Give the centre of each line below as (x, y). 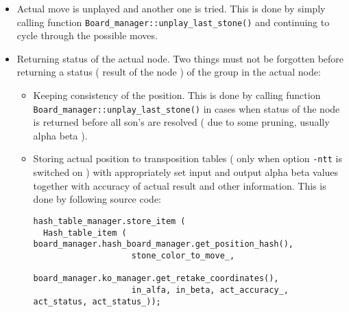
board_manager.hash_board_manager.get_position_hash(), (164, 244)
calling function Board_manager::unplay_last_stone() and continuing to (173, 22)
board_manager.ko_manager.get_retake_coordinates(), (156, 279)
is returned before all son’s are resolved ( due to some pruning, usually (181, 122)
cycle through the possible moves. (87, 35)
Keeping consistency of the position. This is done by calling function (177, 95)
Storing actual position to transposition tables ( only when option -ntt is (188, 158)
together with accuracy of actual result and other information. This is (180, 185)
